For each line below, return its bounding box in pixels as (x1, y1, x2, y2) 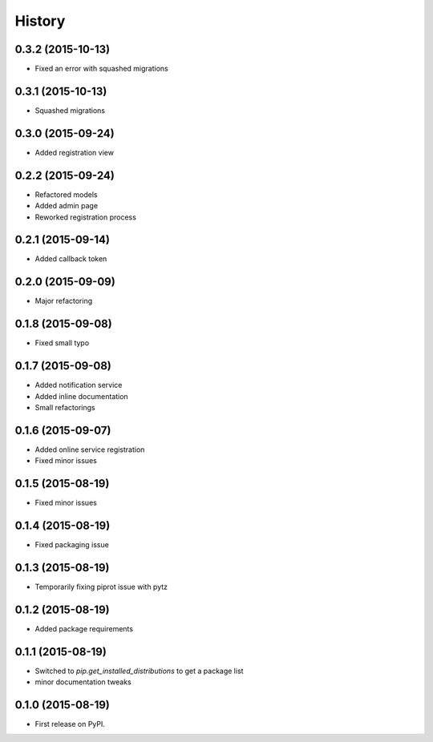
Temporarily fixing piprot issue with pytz (34, 582, 168, 591)
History (14, 12, 66, 30)
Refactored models (34, 189, 98, 200)
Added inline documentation (34, 391, 128, 401)
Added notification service (34, 381, 123, 390)
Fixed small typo (34, 338, 90, 348)
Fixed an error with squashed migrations (34, 64, 168, 74)
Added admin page (34, 201, 99, 211)
